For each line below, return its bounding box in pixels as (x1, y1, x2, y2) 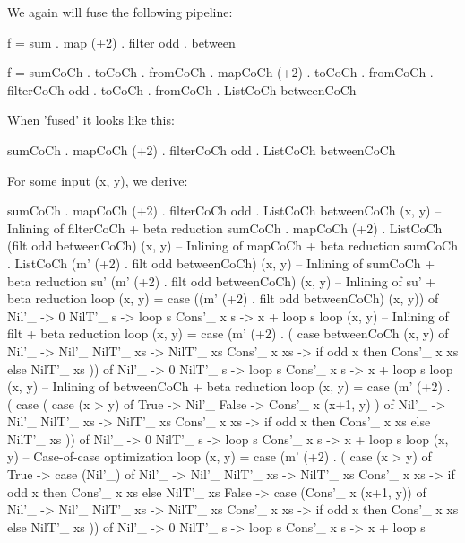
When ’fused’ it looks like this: (7, 110, 175, 129)
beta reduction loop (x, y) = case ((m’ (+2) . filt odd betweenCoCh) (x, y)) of (7, 289, 439, 308)
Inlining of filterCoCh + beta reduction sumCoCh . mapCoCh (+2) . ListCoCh (7, 218, 443, 237)
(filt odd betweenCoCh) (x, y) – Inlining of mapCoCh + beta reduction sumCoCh (7, 236, 458, 255)
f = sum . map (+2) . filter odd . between (7, 32, 236, 51)
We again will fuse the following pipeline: (7, 3, 233, 21)
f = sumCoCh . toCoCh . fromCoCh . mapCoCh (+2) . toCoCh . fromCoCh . (7, 63, 434, 82)
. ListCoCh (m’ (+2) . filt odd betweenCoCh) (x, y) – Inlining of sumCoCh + (7, 253, 435, 272)
